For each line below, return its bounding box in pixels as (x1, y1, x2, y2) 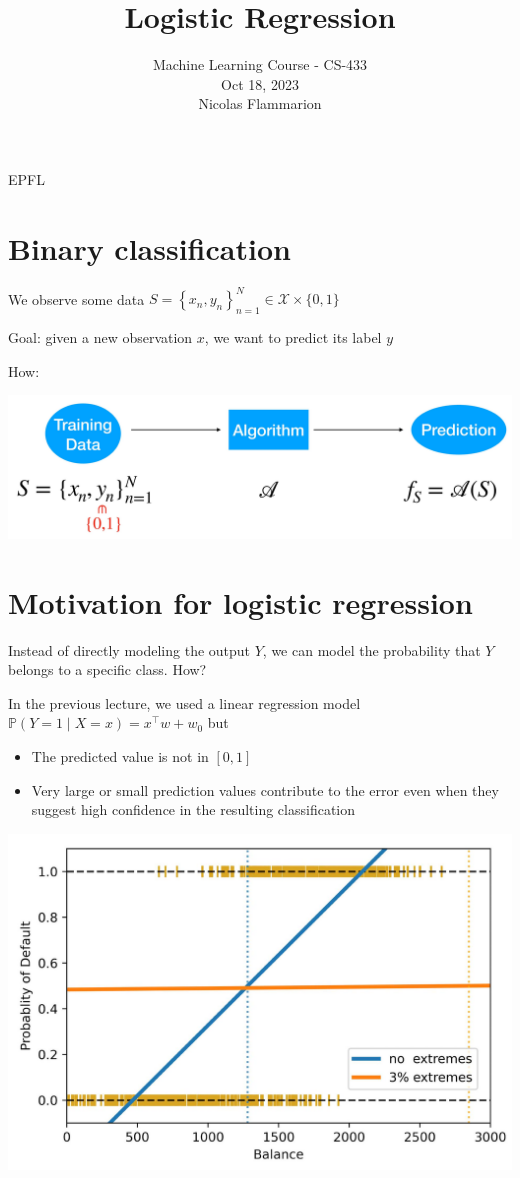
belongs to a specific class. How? (8, 659, 207, 680)
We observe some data (8, 288, 145, 309)
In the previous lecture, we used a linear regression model (8, 692, 361, 713)
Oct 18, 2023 (221, 73, 299, 94)
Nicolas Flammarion (198, 93, 322, 114)
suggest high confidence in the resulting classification (31, 799, 355, 820)
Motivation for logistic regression (8, 581, 473, 622)
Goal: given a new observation (8, 326, 193, 347)
